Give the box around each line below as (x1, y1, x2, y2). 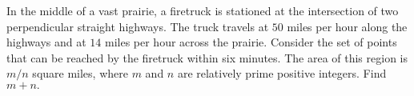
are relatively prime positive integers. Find (177, 65, 387, 82)
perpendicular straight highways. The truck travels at (6, 18, 269, 34)
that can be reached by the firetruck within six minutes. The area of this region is (6, 49, 408, 66)
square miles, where (32, 65, 128, 82)
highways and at (6, 34, 86, 50)
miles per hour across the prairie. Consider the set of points (104, 34, 397, 50)
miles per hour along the (287, 18, 408, 34)
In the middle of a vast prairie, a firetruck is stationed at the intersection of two (6, 2, 399, 18)
